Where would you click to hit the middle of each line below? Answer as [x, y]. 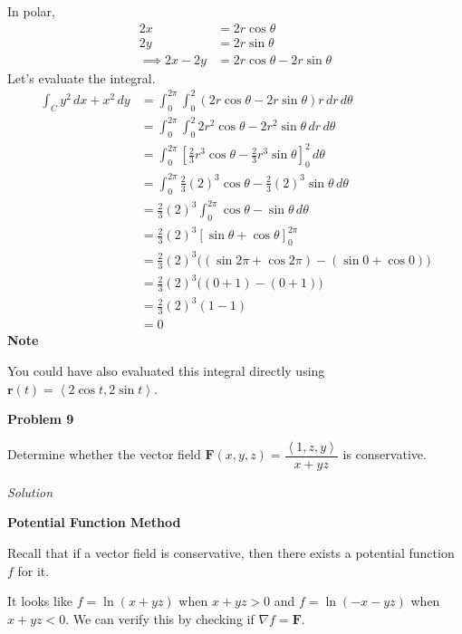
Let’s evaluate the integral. [82, 77]
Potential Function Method [94, 522]
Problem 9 [41, 419]
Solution [30, 491]
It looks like [40, 601]
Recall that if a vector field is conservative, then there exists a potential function [231, 552]
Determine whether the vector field [104, 454]
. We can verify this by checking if [160, 618]
